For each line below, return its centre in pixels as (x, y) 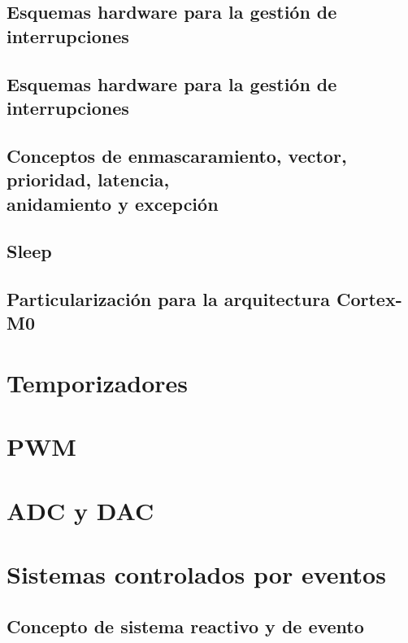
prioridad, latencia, (88, 179)
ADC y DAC (80, 510)
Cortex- (369, 299)
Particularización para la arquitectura (168, 299)
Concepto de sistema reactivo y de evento (185, 626)
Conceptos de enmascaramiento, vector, (177, 155)
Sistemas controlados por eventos (196, 574)
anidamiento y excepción (113, 203)
